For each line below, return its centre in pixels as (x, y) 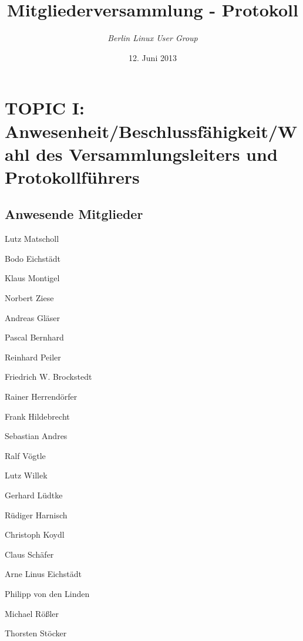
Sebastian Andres (36, 436)
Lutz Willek (26, 475)
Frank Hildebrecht (37, 416)
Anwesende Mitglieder (74, 214)
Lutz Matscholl (32, 239)
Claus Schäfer (29, 554)
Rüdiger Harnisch (36, 515)
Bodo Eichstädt (33, 258)
